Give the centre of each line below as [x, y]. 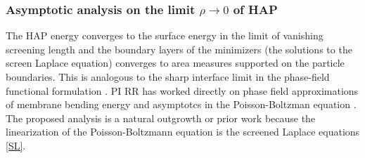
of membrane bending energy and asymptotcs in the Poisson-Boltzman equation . [181, 104]
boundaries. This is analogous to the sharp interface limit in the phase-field [168, 77]
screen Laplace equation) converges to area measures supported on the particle [175, 63]
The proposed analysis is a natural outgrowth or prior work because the [161, 118]
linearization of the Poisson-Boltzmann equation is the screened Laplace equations [183, 132]
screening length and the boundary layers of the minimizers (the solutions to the [179, 49]
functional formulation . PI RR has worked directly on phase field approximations [182, 90]
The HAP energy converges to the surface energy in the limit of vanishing [165, 35]
